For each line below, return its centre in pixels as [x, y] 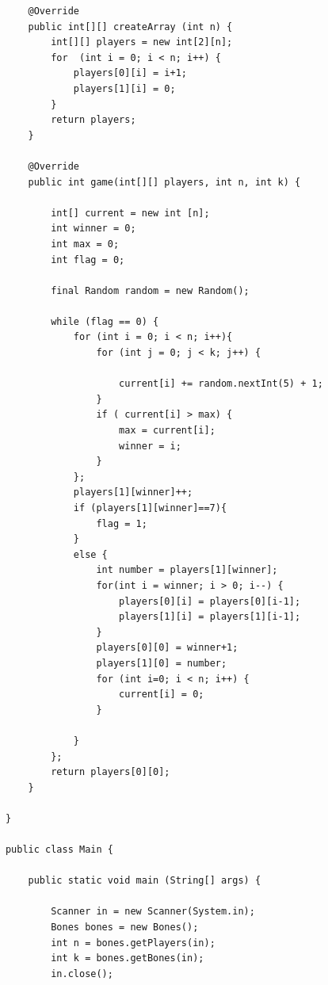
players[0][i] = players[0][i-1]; [210, 601]
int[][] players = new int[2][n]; [142, 42]
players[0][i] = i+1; [130, 73]
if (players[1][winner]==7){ [150, 508]
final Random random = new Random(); [150, 290]
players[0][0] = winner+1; [167, 648]
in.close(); [82, 974]
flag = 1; [122, 523]
